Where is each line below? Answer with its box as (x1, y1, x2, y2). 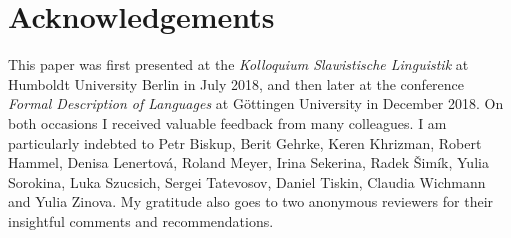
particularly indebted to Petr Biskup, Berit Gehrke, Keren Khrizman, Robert (8, 132, 482, 153)
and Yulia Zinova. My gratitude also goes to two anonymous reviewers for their (8, 191, 494, 212)
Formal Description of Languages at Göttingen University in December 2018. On (8, 93, 504, 114)
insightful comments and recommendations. (8, 210, 274, 231)
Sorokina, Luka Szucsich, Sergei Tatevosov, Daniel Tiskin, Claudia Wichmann (8, 171, 486, 192)
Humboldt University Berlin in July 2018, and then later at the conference (8, 73, 465, 94)
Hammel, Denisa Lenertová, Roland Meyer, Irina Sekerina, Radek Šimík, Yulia (8, 152, 489, 173)
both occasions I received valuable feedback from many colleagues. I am (8, 112, 447, 133)
